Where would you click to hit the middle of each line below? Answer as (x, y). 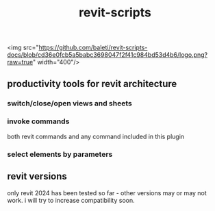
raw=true (20, 62)
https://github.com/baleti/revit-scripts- (93, 48)
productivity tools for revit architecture (92, 84)
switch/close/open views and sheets (69, 103)
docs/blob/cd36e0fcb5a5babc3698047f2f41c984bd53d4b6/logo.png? (107, 55)
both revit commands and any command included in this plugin (96, 136)
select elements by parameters (60, 154)
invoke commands (38, 121)
